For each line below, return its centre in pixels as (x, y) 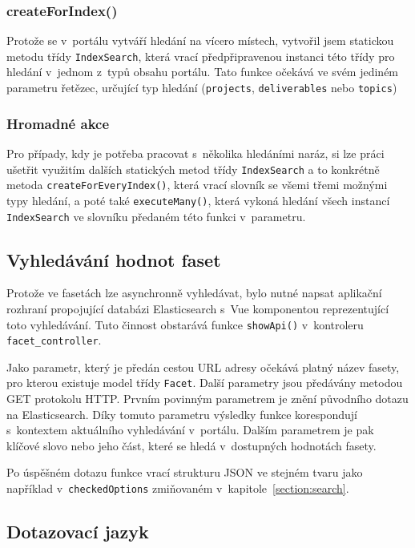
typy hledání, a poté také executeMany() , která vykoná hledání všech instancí (198, 200)
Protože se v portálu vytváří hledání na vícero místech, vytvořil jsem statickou (200, 40)
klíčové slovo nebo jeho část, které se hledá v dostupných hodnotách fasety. (191, 445)
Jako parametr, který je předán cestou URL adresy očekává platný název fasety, (203, 367)
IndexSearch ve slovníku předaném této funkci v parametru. (156, 216)
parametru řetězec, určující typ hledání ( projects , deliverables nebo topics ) (202, 88)
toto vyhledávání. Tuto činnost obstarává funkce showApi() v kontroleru (185, 324)
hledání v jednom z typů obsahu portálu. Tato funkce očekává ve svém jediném (203, 72)
